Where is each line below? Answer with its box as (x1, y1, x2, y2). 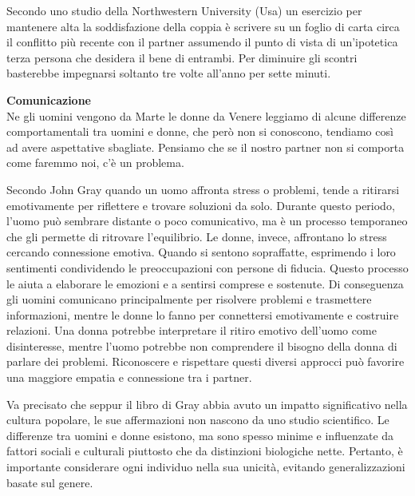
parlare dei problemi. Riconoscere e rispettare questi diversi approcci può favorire (6, 353, 405, 370)
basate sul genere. (6, 474, 93, 490)
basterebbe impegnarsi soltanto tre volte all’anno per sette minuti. (6, 65, 331, 81)
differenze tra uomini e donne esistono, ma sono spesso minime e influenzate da (6, 427, 394, 443)
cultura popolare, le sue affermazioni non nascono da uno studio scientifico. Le (6, 411, 389, 428)
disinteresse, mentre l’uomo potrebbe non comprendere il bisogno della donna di (6, 337, 397, 354)
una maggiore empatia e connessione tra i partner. (6, 369, 252, 386)
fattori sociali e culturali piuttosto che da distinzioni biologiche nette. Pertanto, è (6, 442, 403, 459)
